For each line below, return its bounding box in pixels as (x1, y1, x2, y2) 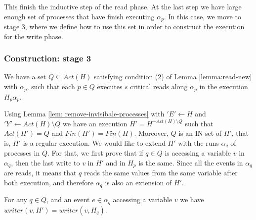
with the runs (178, 137, 219, 148)
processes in (4, 148, 40, 158)
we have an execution (63, 118, 128, 128)
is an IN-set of (178, 128, 222, 138)
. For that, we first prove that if (47, 148, 143, 158)
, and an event (46, 194, 90, 205)
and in (106, 157, 126, 167)
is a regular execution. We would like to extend (23, 137, 166, 148)
